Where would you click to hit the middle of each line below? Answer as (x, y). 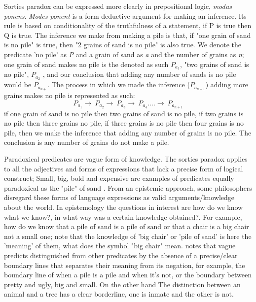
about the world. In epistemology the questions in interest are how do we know (124, 207)
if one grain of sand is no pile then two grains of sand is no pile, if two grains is (124, 113)
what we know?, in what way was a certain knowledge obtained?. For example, (123, 217)
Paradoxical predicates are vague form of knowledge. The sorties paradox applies (126, 158)
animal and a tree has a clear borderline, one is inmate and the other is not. (119, 294)
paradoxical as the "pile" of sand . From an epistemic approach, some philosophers (128, 187)
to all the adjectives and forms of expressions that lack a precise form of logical (124, 168)
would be (18, 84)
